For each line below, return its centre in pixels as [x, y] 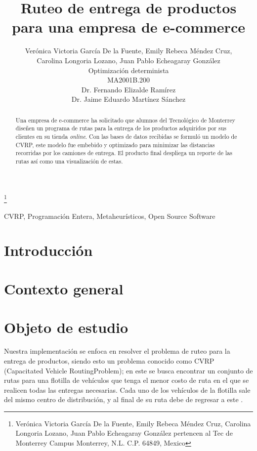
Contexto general [64, 289]
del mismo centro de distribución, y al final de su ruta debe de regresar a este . [124, 399]
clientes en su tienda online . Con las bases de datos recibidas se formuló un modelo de [126, 136]
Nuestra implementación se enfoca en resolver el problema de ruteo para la [117, 351]
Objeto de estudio [66, 327]
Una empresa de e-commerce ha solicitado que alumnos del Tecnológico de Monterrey [125, 120]
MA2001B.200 [128, 80]
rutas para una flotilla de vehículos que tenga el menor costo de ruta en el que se [127, 380]
